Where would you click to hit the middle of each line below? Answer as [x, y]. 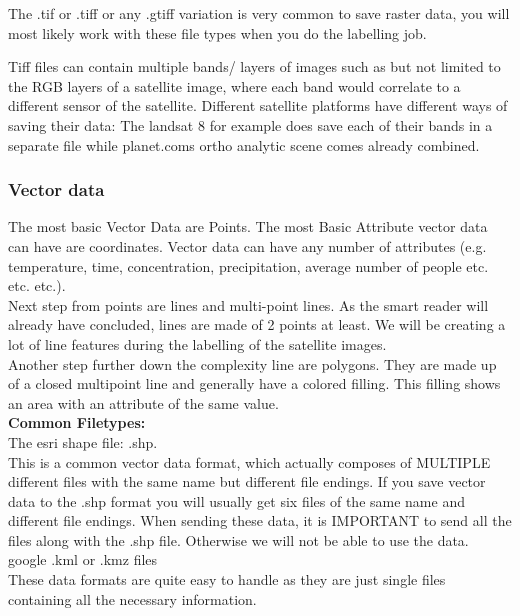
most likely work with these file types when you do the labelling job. [217, 32]
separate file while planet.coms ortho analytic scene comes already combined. [244, 144]
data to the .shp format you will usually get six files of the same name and [236, 500]
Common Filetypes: [77, 422]
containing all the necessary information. [132, 598]
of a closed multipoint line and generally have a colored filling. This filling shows [254, 383]
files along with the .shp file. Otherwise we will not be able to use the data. [238, 539]
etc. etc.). [37, 285]
